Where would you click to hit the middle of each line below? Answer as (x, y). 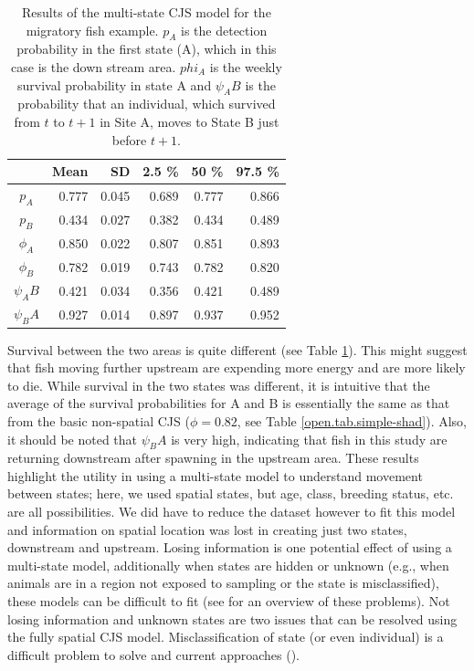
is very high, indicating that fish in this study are (309, 439)
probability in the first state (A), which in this (147, 49)
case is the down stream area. (94, 66)
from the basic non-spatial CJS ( (99, 420)
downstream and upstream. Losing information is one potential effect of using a (230, 547)
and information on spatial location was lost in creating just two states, (207, 529)
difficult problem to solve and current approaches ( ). (153, 654)
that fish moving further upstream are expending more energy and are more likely (237, 367)
